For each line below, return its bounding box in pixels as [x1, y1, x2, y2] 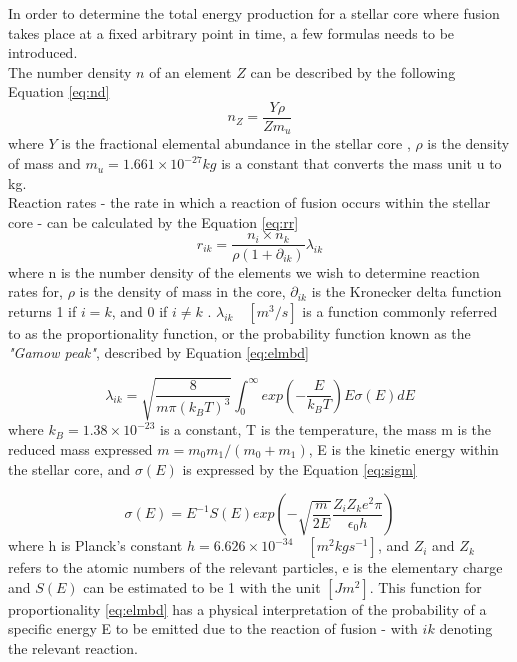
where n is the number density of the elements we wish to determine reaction [8, 261, 480, 282]
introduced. [8, 42, 78, 63]
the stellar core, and [8, 458, 131, 479]
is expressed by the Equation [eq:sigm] [182, 458, 417, 479]
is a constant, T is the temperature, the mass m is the [159, 419, 492, 440]
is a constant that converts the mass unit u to [221, 153, 502, 174]
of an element [149, 61, 232, 82]
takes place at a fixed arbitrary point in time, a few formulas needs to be [8, 22, 455, 43]
